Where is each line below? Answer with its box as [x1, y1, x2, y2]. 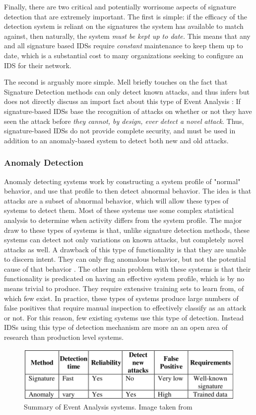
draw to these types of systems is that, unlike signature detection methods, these [4, 224, 250, 235]
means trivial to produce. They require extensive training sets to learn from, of [4, 283, 244, 294]
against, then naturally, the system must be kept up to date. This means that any [4, 30, 251, 41]
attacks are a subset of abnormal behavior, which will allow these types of [4, 195, 229, 206]
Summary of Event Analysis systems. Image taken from [24, 401, 192, 412]
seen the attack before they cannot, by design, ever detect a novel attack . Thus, [4, 115, 244, 126]
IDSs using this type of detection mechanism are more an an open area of [4, 322, 228, 332]
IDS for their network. [4, 60, 71, 70]
